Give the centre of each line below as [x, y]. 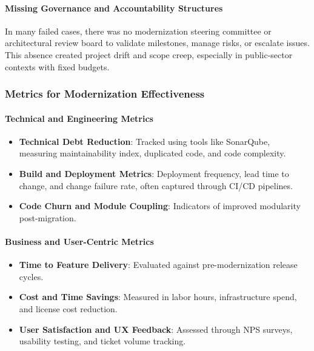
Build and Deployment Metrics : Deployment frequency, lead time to [154, 173]
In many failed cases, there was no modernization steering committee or [138, 31]
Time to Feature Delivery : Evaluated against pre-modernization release [158, 265]
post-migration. [48, 217]
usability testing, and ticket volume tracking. [102, 341]
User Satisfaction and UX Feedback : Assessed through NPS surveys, [156, 329]
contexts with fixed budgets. [57, 66]
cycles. [31, 276]
